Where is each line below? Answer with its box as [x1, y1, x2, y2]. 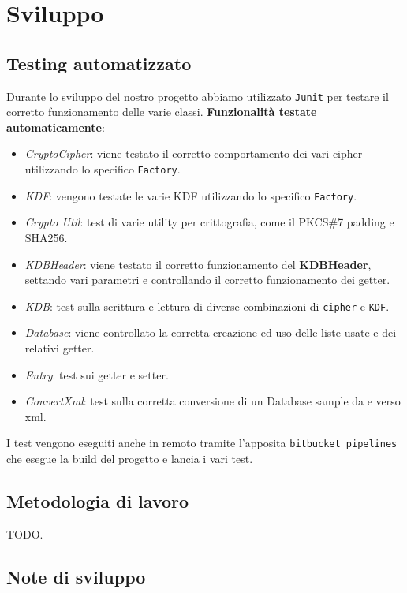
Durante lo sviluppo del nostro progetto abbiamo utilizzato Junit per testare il [6, 88, 389, 104]
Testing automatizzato [6, 50, 192, 75]
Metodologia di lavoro [6, 488, 189, 513]
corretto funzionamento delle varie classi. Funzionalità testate [6, 103, 317, 120]
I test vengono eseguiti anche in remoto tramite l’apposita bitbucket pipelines [6, 434, 398, 451]
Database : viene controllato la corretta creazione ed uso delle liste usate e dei [24, 324, 397, 341]
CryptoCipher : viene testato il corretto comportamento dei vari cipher [24, 145, 363, 162]
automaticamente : [6, 118, 105, 135]
